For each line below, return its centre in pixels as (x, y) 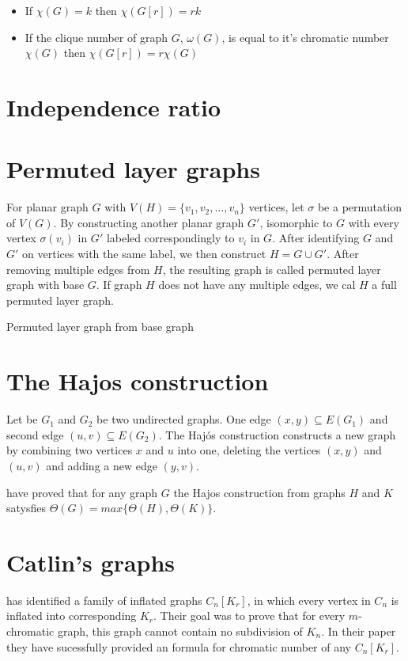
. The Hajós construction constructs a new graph (277, 434)
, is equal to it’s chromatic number (305, 37)
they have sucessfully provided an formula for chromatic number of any (179, 646)
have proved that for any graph (82, 492)
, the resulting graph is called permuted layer (272, 269)
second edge (35, 434)
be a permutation (360, 207)
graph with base (45, 285)
